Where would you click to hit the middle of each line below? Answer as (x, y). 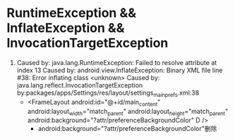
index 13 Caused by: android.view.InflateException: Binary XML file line (120, 70)
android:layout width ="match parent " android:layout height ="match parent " (128, 112)
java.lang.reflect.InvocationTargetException (80, 85)
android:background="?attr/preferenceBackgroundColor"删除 (127, 129)
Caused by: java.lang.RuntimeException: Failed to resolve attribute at (117, 62)
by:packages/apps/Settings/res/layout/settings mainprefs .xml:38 (108, 93)
